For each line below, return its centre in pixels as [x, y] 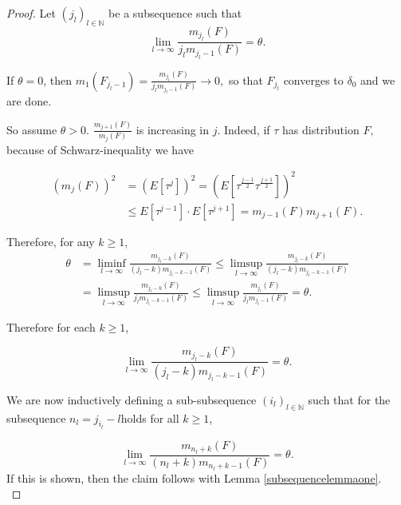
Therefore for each [51, 326]
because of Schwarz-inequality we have [100, 149]
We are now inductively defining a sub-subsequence [132, 399]
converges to [313, 80]
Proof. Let [31, 13]
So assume [32, 129]
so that [246, 80]
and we [378, 80]
